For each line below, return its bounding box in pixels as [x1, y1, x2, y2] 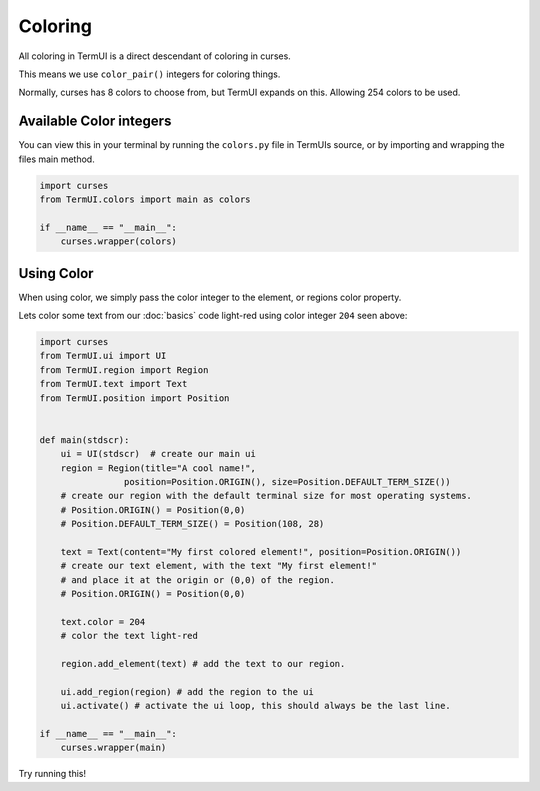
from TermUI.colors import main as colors [39, 194, 251, 205]
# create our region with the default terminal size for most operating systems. [60, 490, 472, 502]
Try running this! [18, 768, 87, 780]
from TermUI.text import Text [39, 378, 188, 390]
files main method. [18, 153, 95, 165]
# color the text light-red [60, 630, 199, 642]
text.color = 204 [60, 616, 146, 627]
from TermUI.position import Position [39, 392, 230, 404]
